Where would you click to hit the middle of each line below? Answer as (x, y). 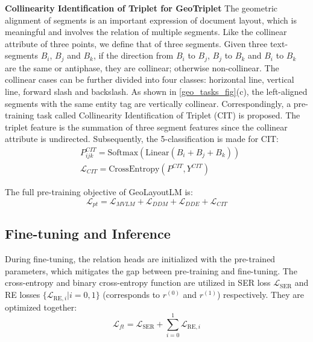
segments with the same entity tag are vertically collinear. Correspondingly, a (148, 103)
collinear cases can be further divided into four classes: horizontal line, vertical (150, 79)
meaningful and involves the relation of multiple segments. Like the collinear (146, 32)
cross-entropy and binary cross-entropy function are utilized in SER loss (138, 282)
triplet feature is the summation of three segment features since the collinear (146, 127)
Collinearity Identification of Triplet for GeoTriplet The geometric (141, 8)
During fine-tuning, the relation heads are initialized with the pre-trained (140, 259)
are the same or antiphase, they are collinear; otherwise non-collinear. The (142, 67)
